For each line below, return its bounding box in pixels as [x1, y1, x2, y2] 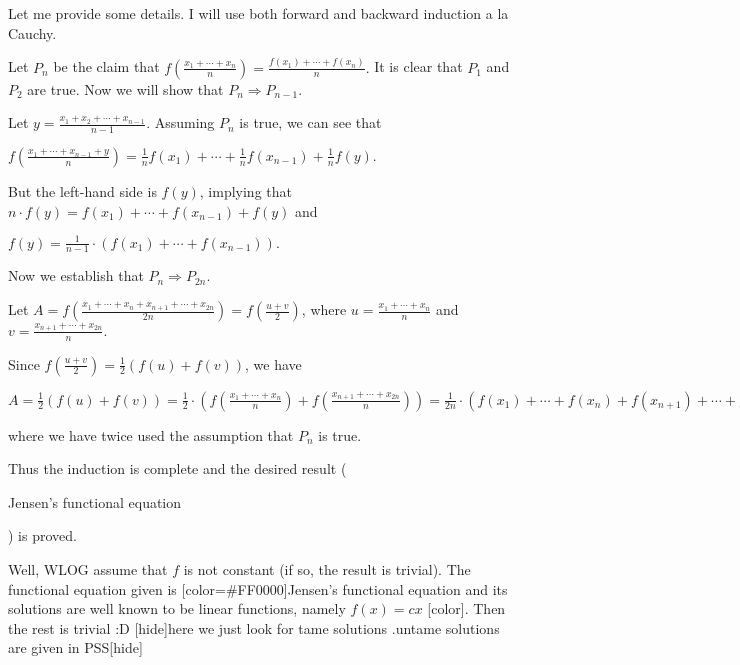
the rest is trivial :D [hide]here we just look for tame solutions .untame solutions [8, 617, 500, 638]
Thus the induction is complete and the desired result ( [8, 458, 347, 479]
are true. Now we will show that [27, 78, 224, 99]
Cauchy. [8, 22, 57, 43]
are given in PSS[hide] [8, 637, 143, 658]
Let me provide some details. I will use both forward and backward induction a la [8, 3, 509, 23]
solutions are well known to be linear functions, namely [8, 598, 346, 619]
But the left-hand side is [8, 180, 157, 201]
